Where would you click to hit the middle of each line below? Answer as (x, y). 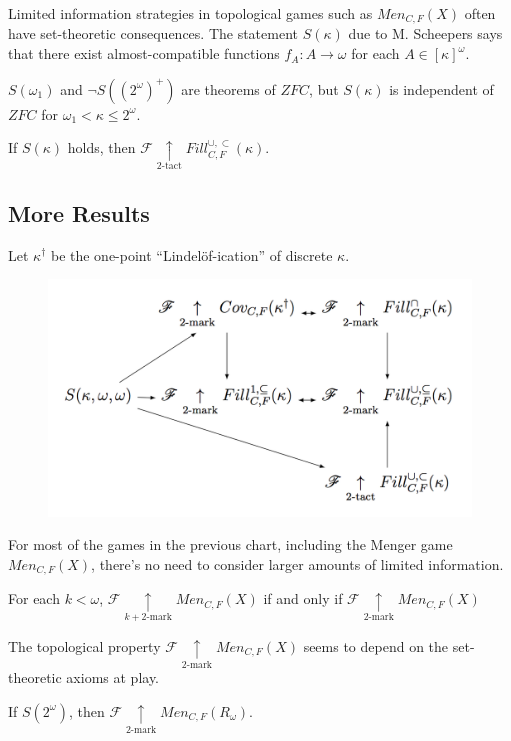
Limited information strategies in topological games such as (190, 13)
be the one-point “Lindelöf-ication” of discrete (191, 254)
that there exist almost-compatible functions (144, 53)
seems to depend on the (376, 645)
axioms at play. (113, 677)
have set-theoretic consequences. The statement (153, 33)
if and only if (303, 598)
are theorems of (228, 88)
